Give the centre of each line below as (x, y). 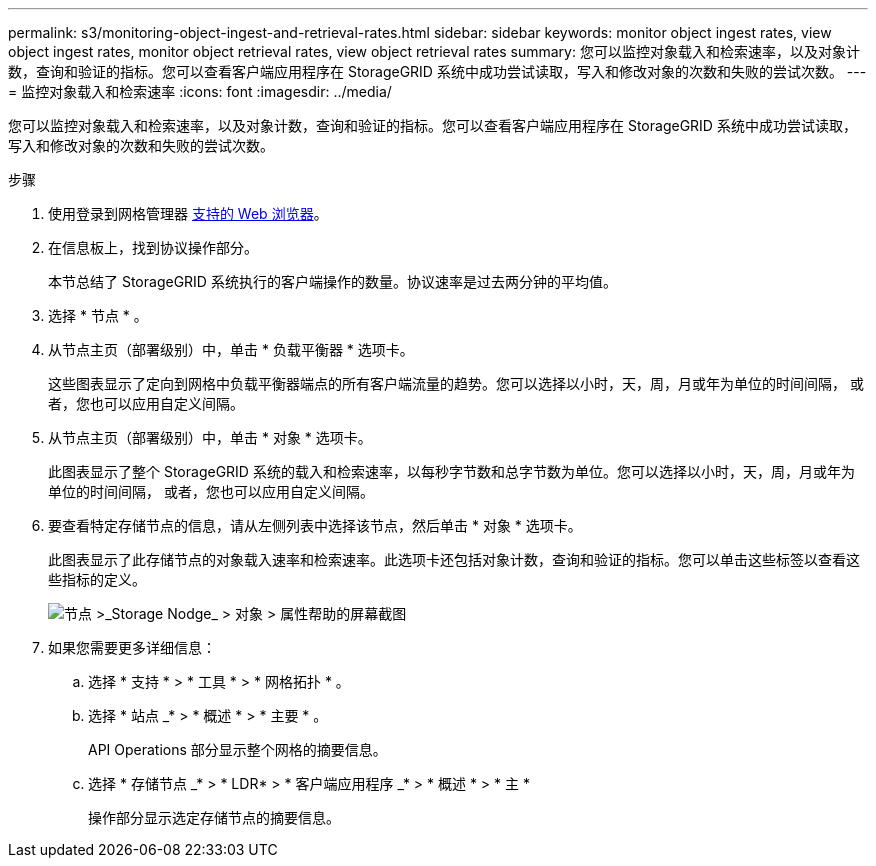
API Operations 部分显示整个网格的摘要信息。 (237, 749)
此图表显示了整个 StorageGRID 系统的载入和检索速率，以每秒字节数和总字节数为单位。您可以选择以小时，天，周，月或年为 (451, 471)
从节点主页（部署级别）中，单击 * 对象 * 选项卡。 (210, 437)
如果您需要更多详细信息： (132, 647)
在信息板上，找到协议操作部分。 (153, 247)
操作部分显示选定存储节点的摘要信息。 (214, 817)
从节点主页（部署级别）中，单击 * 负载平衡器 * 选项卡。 (231, 349)
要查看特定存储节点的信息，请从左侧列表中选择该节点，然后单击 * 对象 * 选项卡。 (315, 525)
